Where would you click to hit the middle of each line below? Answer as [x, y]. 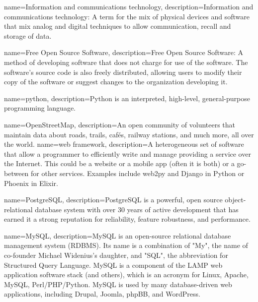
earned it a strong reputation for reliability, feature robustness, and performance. [127, 219]
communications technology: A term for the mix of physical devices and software [127, 16]
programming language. [40, 108]
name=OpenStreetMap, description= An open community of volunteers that [120, 124]
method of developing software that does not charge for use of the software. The [126, 62]
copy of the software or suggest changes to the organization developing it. [116, 82]
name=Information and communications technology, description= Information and [129, 6]
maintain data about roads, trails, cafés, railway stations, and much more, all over [129, 134]
